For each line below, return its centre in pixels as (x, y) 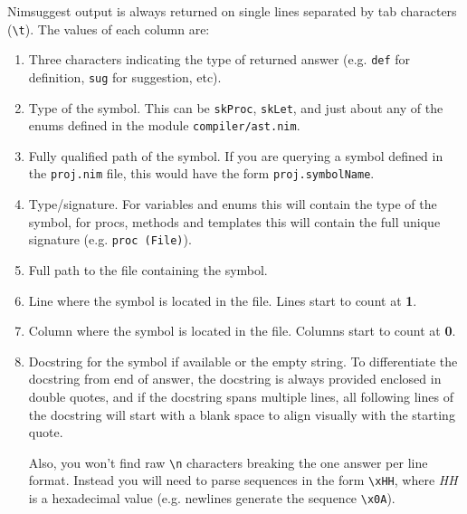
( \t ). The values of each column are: (109, 29)
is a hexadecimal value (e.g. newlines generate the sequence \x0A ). (212, 498)
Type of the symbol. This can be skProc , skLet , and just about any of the (236, 107)
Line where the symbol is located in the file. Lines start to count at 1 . (223, 300)
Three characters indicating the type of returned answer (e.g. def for (219, 59)
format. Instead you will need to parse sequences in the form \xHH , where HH (243, 480)
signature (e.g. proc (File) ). (110, 239)
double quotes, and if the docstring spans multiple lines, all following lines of (241, 396)
